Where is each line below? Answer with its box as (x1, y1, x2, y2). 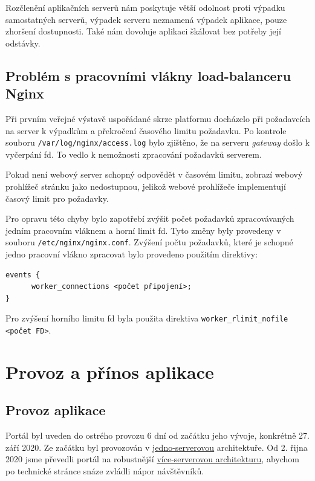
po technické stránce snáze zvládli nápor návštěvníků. (5, 465, 204, 477)
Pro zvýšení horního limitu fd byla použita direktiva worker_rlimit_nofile (5, 312, 288, 324)
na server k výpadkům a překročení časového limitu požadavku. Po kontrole (5, 124, 287, 137)
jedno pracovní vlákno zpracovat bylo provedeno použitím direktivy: (5, 248, 258, 260)
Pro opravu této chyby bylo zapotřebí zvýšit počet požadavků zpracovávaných (5, 212, 294, 225)
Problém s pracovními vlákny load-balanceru (5, 66, 291, 85)
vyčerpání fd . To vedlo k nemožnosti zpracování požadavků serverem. (5, 147, 262, 160)
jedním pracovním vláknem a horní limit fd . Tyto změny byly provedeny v (5, 224, 281, 236)
